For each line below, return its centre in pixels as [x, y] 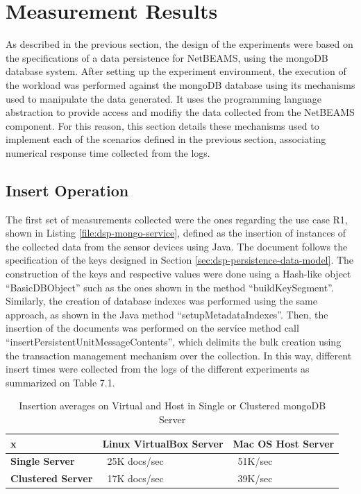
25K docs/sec [135, 461]
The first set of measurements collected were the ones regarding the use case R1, [177, 219]
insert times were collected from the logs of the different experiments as [158, 369]
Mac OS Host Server [284, 443]
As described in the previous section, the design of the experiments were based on [179, 44]
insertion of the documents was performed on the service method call [152, 328]
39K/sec [255, 478]
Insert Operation [67, 190]
